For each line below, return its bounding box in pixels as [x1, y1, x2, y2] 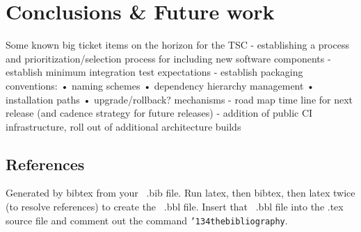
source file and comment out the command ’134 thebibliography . [6, 213, 288, 227]
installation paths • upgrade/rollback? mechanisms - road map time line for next [6, 92, 353, 106]
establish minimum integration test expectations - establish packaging [6, 65, 303, 79]
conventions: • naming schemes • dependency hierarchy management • [6, 78, 314, 92]
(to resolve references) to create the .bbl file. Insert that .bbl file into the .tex [6, 199, 344, 214]
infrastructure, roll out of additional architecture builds [6, 119, 241, 133]
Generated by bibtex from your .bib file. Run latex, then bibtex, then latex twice [6, 185, 355, 200]
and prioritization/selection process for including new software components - [6, 51, 331, 65]
